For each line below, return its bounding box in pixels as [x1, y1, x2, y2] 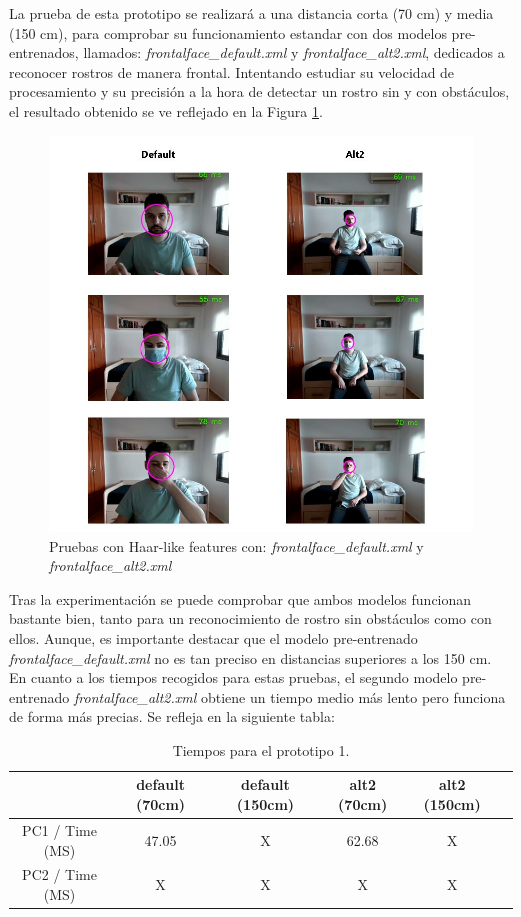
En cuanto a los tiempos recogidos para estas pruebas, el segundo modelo [9, 667, 458, 688]
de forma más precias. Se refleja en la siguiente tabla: [9, 706, 335, 727]
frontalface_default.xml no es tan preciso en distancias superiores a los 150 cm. [9, 647, 492, 668]
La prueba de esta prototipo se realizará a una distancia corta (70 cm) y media [9, 3, 494, 23]
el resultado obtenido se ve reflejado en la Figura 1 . [9, 100, 323, 121]
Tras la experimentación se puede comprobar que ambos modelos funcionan [9, 588, 472, 609]
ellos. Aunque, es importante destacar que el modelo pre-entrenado [9, 627, 418, 648]
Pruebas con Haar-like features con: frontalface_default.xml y [49, 535, 424, 556]
